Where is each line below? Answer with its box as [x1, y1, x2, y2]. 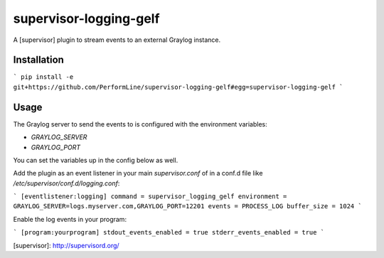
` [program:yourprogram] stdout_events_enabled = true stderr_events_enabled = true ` [13, 228, 325, 237]
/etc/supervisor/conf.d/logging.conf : [13, 178, 120, 188]
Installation [13, 54, 64, 66]
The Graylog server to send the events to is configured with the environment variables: [13, 119, 267, 128]
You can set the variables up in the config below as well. [13, 156, 178, 164]
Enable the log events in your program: [13, 215, 127, 223]
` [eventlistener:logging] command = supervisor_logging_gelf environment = [13, 193, 287, 200]
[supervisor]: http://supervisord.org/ [13, 241, 120, 249]
